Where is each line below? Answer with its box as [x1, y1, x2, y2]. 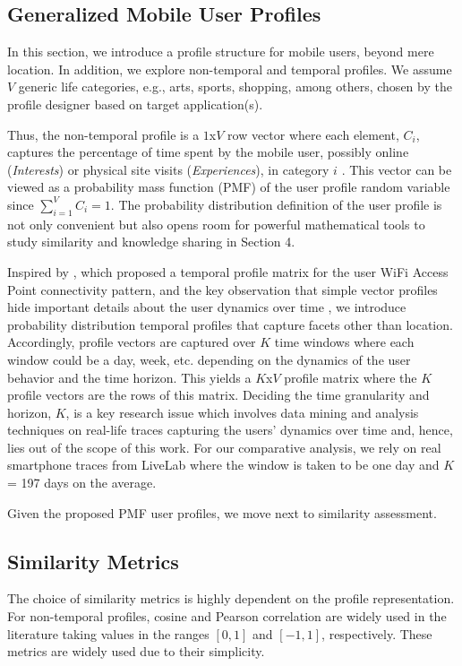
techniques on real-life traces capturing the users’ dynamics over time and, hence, [7, 420, 453, 439]
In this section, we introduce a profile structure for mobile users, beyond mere [7, 42, 434, 61]
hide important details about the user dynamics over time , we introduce [7, 298, 406, 316]
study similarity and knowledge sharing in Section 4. [7, 232, 295, 251]
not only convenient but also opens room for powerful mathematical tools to [7, 214, 425, 233]
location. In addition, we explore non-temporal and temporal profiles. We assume [7, 59, 452, 78]
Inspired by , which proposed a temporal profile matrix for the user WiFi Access [7, 262, 449, 281]
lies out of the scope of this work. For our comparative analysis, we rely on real [7, 437, 441, 456]
